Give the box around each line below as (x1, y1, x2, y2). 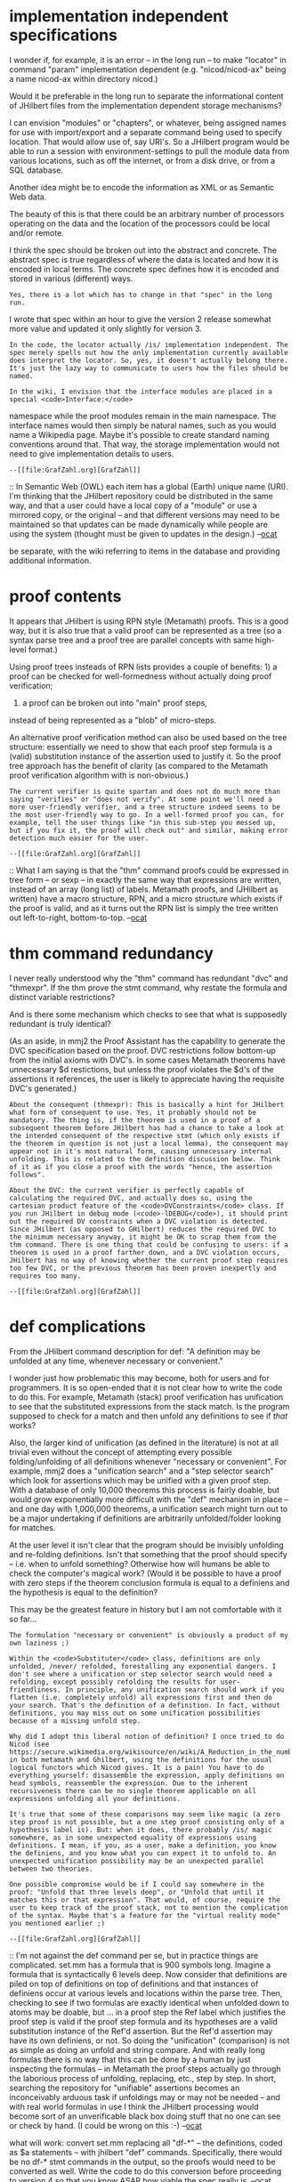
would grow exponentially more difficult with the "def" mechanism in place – (9, 1493, 289, 1505)
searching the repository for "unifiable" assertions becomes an (9, 2082, 240, 2093)
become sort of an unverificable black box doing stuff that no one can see (9, 2111, 281, 2121)
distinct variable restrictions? (9, 991, 116, 1002)
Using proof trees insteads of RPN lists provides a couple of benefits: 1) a (9, 661, 278, 672)
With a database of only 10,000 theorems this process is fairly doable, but (9, 1484, 280, 1495)
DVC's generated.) (9, 1083, 77, 1094)
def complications (9, 1317, 147, 1337)
